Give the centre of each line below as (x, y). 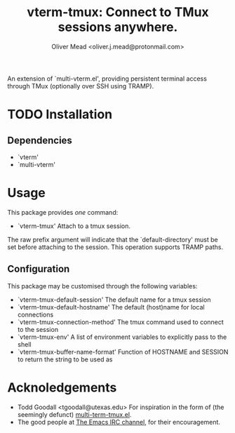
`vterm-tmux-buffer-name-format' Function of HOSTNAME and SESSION (123, 352)
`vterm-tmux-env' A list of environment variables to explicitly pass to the (122, 337)
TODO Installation (60, 115)
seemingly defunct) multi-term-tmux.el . (74, 414)
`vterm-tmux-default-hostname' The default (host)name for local (111, 307)
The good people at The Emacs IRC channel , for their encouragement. (119, 422)
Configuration (39, 269)
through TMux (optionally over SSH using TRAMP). (81, 86)
